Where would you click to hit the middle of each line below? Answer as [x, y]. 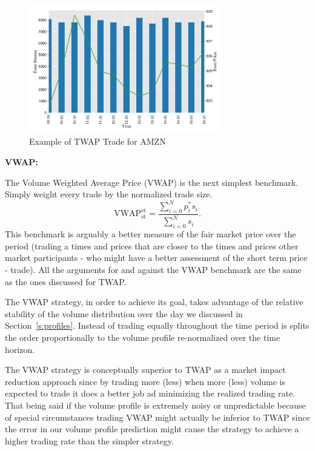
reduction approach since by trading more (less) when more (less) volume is [145, 381]
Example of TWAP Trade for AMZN [98, 141]
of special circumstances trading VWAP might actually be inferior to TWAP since [157, 417]
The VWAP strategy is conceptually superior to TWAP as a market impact [145, 370]
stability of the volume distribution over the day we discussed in [124, 313]
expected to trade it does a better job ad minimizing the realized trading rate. [150, 393]
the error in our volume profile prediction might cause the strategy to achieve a [152, 429]
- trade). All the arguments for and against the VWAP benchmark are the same [153, 269]
